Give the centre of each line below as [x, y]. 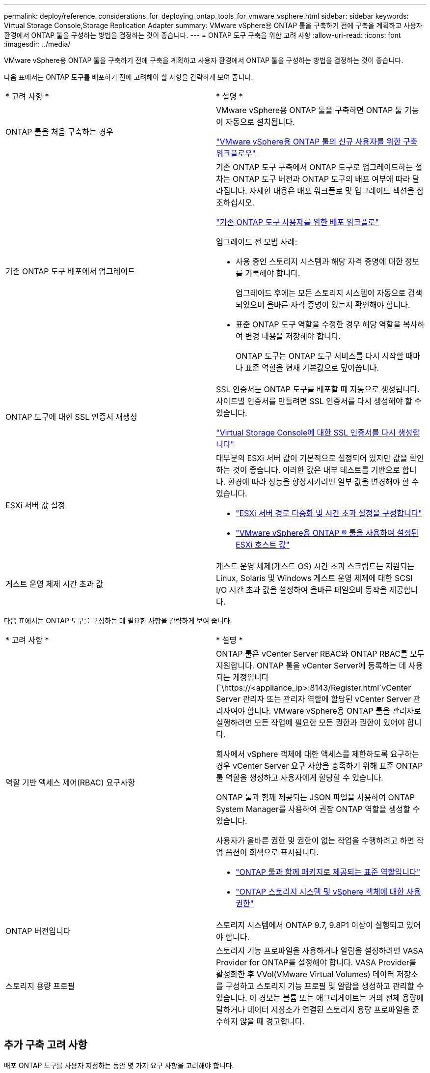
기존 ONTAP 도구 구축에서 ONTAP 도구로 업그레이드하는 [314, 167]
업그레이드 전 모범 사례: [257, 242]
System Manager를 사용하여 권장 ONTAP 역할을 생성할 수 [318, 809]
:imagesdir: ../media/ [37, 44]
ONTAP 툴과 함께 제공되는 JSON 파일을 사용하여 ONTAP [316, 797]
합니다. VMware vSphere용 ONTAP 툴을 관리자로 [334, 711]
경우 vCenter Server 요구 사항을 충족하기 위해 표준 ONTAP [320, 766]
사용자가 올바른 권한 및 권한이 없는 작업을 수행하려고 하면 [315, 841]
